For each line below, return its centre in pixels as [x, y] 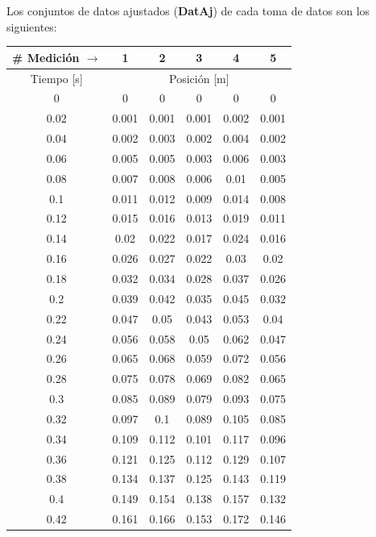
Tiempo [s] [56, 78]
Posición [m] [199, 78]
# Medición [46, 57]
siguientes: [32, 26]
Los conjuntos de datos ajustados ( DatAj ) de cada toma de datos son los [188, 10]
